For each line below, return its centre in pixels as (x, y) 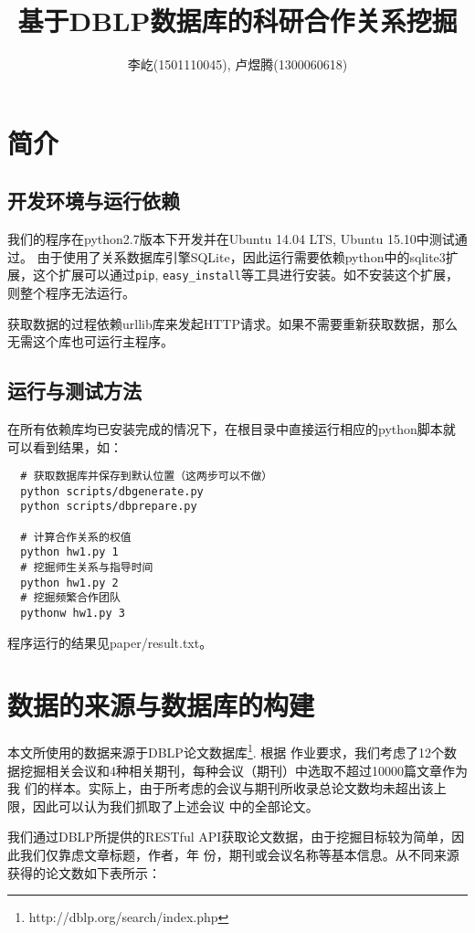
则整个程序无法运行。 (71, 292)
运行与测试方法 (74, 391)
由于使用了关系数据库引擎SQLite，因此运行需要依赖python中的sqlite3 (241, 256)
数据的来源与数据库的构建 (161, 705)
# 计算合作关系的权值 (76, 537)
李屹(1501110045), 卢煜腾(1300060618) (237, 64)
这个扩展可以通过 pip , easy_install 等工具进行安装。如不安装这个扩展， (245, 275)
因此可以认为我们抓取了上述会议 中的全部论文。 (175, 806)
